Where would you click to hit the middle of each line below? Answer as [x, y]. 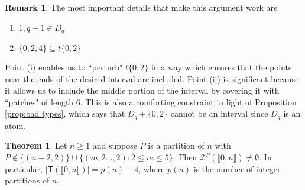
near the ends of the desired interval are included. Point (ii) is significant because [152, 78]
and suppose [115, 145]
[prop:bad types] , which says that [65, 113]
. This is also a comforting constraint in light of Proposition [188, 102]
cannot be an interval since [219, 113]
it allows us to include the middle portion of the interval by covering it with [142, 90]
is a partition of [176, 145]
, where [152, 168]
